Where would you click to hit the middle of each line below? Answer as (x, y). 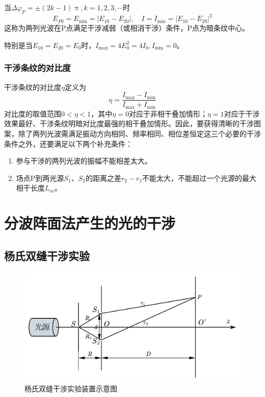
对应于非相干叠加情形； (168, 113)
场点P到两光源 (40, 178)
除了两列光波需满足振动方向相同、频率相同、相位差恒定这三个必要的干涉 (139, 133)
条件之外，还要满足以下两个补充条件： (68, 143)
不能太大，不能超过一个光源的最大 (200, 178)
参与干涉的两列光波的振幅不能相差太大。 (84, 161)
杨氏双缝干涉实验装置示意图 (71, 389)
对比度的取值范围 (33, 113)
